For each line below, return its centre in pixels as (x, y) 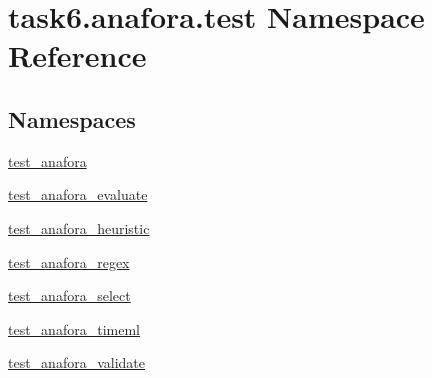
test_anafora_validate (77, 362)
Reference (77, 55)
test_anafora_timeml (74, 328)
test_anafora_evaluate (78, 194)
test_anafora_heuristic (79, 227)
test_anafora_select (69, 295)
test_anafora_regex (69, 261)
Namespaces (72, 118)
